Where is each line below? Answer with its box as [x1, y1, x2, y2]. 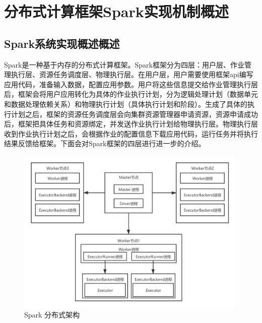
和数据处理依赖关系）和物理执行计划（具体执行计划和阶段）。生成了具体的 [4, 98, 247, 109]
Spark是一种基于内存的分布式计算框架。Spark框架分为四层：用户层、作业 [4, 59, 244, 70]
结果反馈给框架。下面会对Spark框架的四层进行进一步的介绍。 [4, 138, 206, 149]
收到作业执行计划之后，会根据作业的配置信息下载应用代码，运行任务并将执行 [4, 128, 258, 139]
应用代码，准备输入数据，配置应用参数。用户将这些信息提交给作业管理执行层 [4, 79, 258, 89]
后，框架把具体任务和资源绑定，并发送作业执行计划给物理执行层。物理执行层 [4, 118, 258, 129]
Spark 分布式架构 [24, 309, 80, 320]
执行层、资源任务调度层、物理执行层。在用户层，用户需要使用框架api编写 [11, 69, 253, 80]
